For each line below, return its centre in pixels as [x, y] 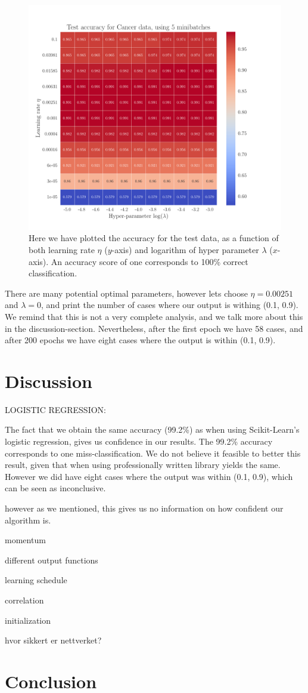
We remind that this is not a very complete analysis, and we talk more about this [154, 316]
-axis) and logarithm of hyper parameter [185, 249]
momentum [25, 540]
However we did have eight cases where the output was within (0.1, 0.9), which [149, 476]
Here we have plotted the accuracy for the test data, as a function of [154, 238]
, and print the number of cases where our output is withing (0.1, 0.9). [170, 305]
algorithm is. [28, 520]
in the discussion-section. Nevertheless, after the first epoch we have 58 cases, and [154, 328]
